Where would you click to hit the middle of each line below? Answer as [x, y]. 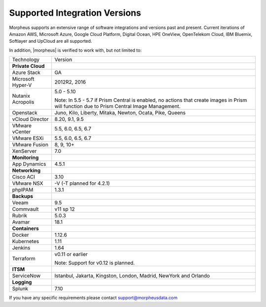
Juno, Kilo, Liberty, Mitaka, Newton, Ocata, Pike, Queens [120, 113]
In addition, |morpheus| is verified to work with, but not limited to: [75, 50]
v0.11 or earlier [71, 254]
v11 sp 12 [65, 209]
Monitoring [25, 158]
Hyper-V [22, 85]
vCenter [21, 132]
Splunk [20, 289]
